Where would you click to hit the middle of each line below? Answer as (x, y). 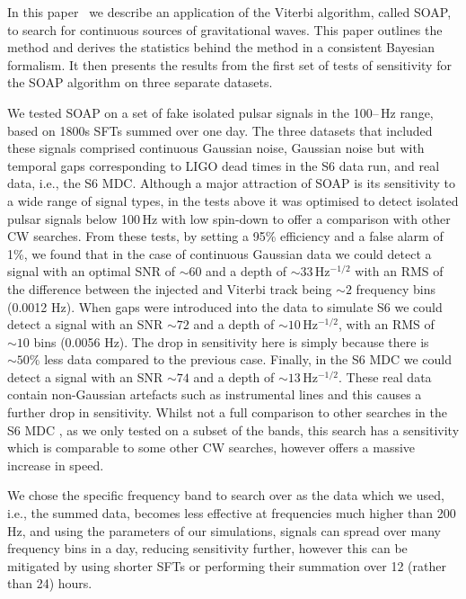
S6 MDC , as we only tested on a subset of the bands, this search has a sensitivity (233, 429)
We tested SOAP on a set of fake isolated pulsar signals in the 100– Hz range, (220, 112)
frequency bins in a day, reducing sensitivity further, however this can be (207, 548)
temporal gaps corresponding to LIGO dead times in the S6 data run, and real (224, 165)
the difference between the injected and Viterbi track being (170, 288)
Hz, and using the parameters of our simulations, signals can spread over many (224, 530)
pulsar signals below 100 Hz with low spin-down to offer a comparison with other (229, 218)
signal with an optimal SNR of (91, 271)
